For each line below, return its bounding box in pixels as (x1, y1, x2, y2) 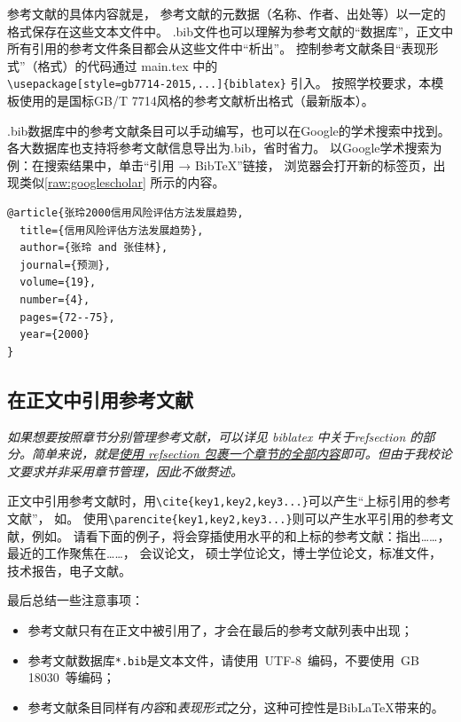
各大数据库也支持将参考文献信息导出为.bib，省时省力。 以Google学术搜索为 (7, 138, 442, 157)
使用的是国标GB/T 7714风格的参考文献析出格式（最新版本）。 (19, 91, 374, 110)
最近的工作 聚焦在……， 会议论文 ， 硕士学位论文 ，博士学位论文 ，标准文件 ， (7, 544, 442, 562)
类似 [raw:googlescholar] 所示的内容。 (19, 173, 225, 192)
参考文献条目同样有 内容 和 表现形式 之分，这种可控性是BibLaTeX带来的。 (27, 697, 444, 716)
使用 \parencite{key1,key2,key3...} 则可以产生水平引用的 (82, 508, 417, 527)
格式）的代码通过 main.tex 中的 (37, 56, 218, 75)
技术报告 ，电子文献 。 (7, 561, 131, 579)
